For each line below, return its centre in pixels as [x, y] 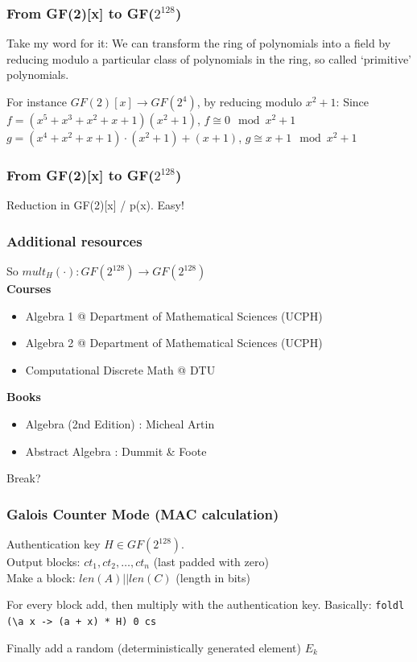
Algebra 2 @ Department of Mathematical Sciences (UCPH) [174, 343]
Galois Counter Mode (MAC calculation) [143, 513]
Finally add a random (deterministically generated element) [154, 647]
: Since [353, 101]
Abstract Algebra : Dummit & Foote [116, 451]
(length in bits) [213, 577]
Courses [29, 289]
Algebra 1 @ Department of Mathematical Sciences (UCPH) [174, 315]
